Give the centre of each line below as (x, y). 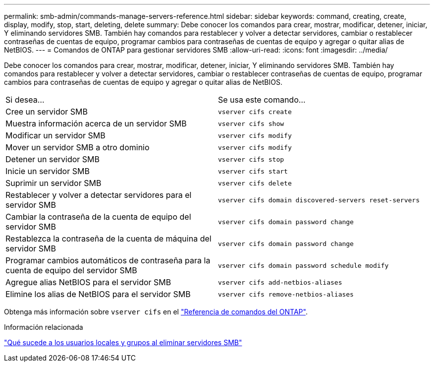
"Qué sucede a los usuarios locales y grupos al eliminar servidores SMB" (123, 342)
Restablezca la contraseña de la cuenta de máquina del (108, 239)
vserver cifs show (251, 123)
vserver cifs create (255, 112)
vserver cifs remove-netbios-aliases (286, 294)
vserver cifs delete (255, 183)
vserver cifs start (253, 171)
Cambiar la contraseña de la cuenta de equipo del (98, 217)
